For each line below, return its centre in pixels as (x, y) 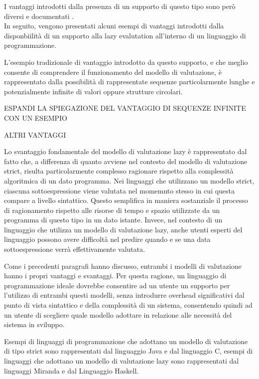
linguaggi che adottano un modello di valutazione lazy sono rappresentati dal (122, 361)
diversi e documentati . (39, 16)
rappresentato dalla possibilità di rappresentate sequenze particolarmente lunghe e (129, 82)
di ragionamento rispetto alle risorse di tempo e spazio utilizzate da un (112, 210)
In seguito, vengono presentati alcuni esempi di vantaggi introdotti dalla (114, 26)
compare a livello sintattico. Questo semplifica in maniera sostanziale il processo (126, 200)
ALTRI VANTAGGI (35, 134)
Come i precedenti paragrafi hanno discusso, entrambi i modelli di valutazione (123, 266)
